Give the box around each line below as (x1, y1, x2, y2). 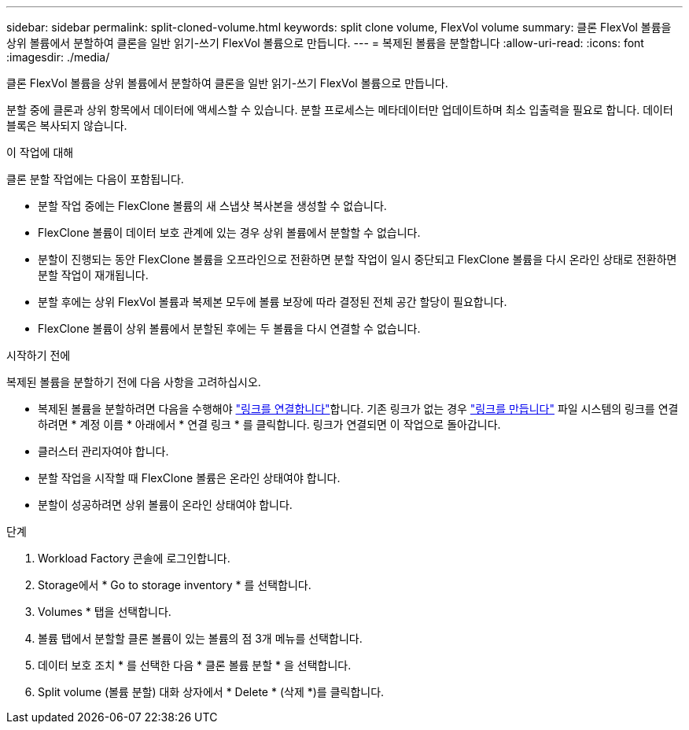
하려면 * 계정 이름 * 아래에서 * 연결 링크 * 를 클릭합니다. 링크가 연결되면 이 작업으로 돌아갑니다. (38, 418, 501, 431)
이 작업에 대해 (6, 146, 74, 159)
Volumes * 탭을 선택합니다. (38, 605, 171, 618)
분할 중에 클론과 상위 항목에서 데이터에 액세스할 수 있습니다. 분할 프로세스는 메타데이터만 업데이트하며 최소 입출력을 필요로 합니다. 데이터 (6, 103, 673, 116)
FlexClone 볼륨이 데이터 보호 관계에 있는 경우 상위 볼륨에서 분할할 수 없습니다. (38, 226, 421, 239)
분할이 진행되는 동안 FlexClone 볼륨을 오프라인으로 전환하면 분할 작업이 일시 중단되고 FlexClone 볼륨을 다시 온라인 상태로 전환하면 (38, 253, 677, 266)
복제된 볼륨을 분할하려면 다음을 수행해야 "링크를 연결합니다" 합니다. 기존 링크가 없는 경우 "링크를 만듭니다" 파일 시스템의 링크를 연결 (38, 402, 679, 415)
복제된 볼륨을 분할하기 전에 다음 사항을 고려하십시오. (6, 375, 261, 389)
